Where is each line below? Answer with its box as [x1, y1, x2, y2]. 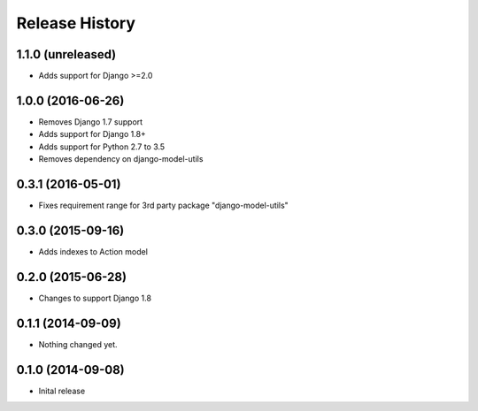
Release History [16, 13, 136, 33]
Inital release [38, 385, 86, 396]
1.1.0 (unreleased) [16, 47, 117, 62]
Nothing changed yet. [38, 339, 119, 349]
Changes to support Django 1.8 [38, 293, 152, 303]
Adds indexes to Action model [38, 246, 148, 256]
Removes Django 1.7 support [38, 116, 143, 127]
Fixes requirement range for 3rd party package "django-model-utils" [38, 200, 289, 211]
